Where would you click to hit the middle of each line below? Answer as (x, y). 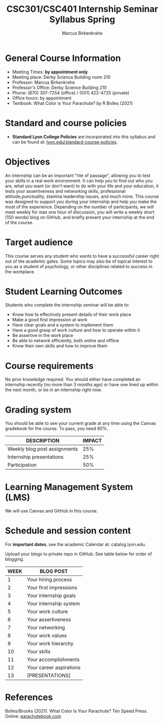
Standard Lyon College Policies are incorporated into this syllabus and (84, 137)
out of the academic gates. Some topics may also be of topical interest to (79, 261)
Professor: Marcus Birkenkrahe (43, 82)
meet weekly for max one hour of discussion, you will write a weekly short (80, 212)
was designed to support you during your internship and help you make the (81, 201)
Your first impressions (52, 588)
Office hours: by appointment (42, 98)
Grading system (38, 410)
